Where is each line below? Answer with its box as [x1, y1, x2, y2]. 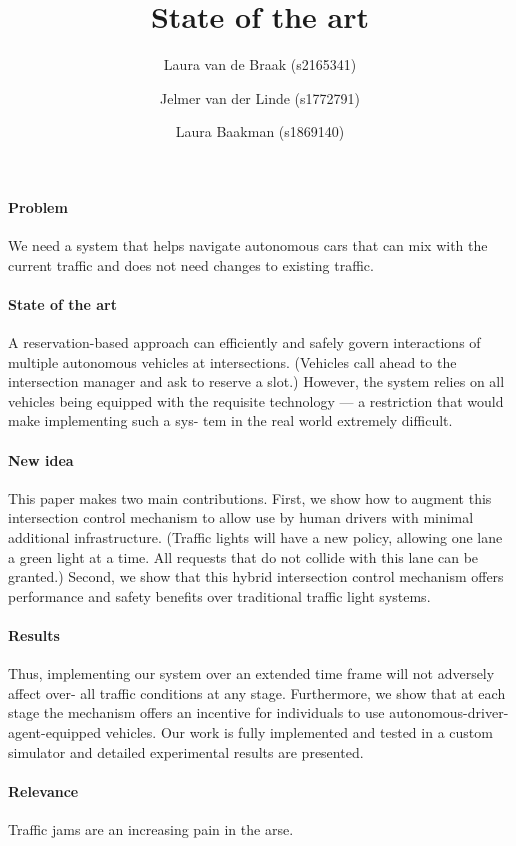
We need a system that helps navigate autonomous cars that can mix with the [8, 235, 488, 256]
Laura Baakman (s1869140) [175, 121, 345, 142]
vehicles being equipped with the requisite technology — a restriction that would [8, 390, 504, 411]
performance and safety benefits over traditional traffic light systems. [8, 585, 431, 606]
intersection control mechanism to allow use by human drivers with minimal [8, 507, 474, 528]
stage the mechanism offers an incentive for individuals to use [8, 702, 385, 723]
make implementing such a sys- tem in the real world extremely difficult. [8, 410, 453, 431]
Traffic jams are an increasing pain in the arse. [8, 818, 294, 839]
